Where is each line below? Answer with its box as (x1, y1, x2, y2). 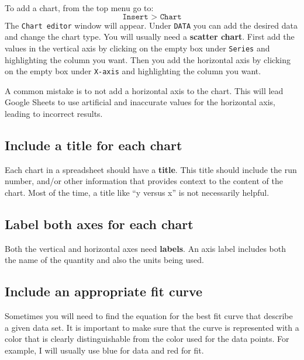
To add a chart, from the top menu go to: (5, 2, 154, 13)
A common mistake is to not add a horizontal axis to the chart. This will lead (5, 84, 284, 96)
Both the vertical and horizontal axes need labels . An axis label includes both (5, 242, 286, 254)
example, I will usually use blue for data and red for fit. (5, 344, 204, 356)
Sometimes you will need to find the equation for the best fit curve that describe (5, 310, 293, 322)
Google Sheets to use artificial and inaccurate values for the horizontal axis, (5, 96, 275, 108)
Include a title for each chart (5, 136, 182, 154)
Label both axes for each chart (5, 214, 194, 233)
